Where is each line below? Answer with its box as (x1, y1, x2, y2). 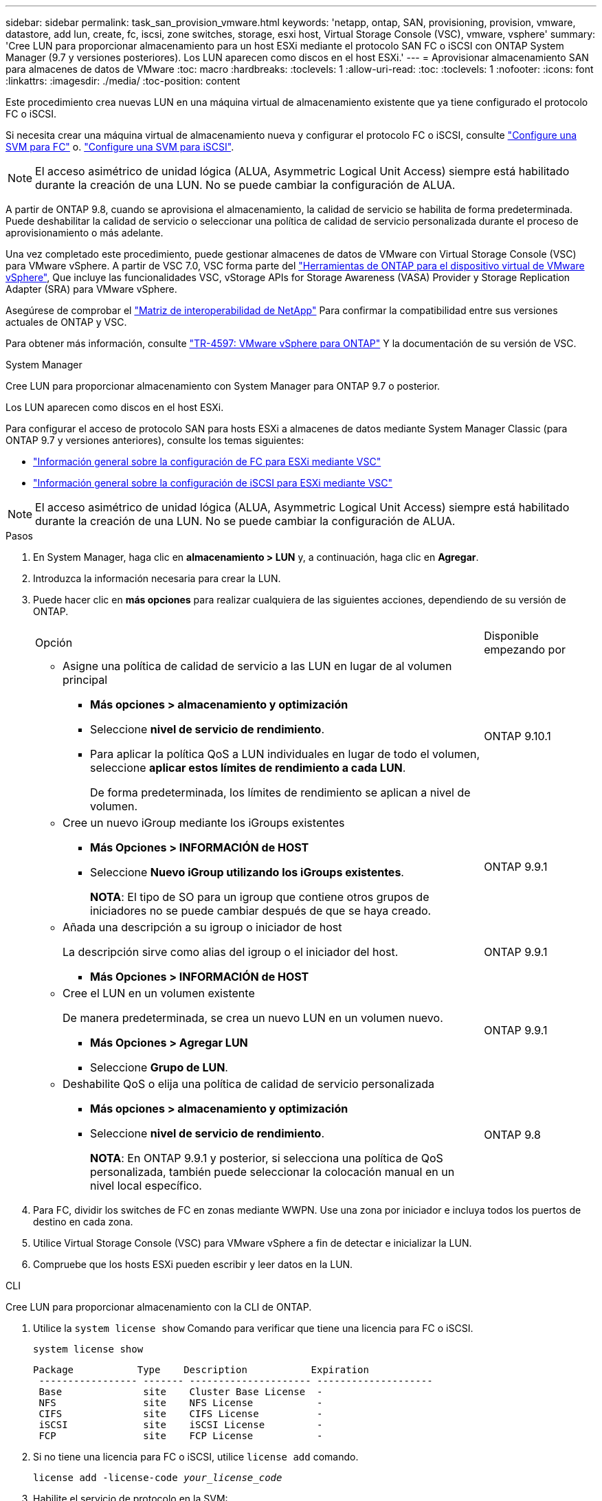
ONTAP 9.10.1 (484, 729, 551, 743)
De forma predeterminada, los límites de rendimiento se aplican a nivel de (90, 786, 471, 799)
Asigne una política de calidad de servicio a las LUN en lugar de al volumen (63, 659, 452, 673)
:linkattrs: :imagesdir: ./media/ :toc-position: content (5, 75, 241, 87)
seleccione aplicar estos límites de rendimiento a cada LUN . (90, 761, 406, 775)
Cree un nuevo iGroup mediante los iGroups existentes (63, 816, 345, 830)
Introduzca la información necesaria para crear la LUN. (33, 572, 281, 584)
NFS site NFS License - (38, 1397, 323, 1408)
